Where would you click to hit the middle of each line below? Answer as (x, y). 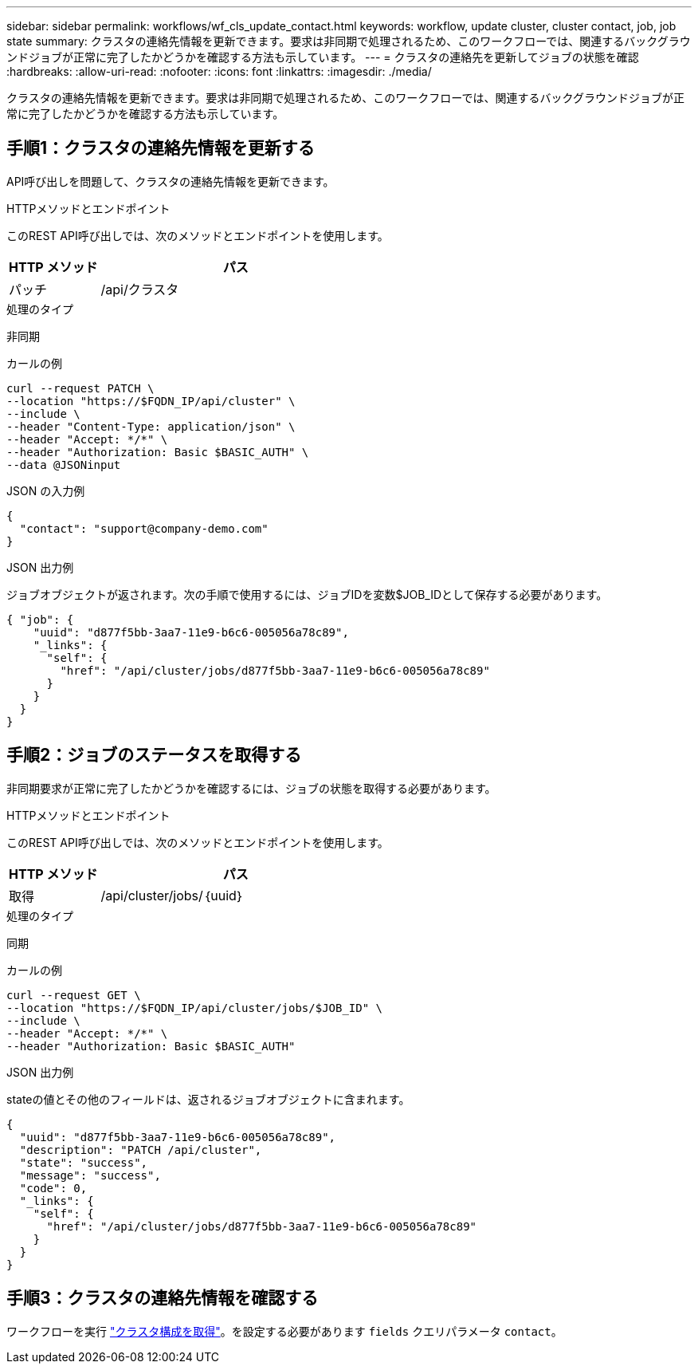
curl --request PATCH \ (80, 388)
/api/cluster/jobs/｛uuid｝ (173, 895)
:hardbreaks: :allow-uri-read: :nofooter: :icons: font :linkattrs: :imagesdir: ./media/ (219, 71)
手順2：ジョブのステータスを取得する (154, 755)
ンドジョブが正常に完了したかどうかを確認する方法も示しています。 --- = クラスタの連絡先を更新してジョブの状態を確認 (323, 57)
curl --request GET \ (74, 995)
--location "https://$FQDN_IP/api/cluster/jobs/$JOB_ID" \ (195, 1008)
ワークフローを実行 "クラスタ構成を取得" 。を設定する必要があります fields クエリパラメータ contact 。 (284, 1331)
